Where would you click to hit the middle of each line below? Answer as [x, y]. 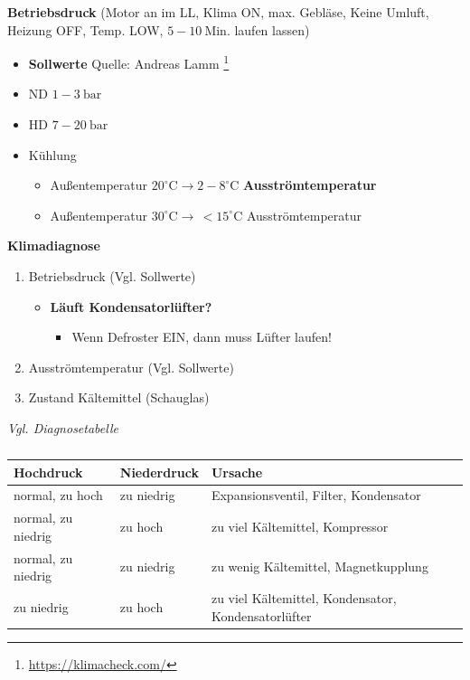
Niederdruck [159, 472]
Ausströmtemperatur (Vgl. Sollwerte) [131, 367]
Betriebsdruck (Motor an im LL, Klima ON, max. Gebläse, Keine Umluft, [218, 12]
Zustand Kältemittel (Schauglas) [119, 397]
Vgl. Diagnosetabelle [63, 427]
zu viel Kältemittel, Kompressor [300, 527]
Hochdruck [48, 472]
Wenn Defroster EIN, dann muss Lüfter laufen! [202, 337]
